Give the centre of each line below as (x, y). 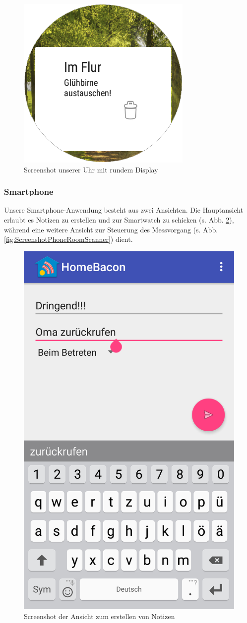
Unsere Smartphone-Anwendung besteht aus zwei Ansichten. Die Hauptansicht (124, 210)
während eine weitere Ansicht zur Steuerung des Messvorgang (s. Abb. (111, 229)
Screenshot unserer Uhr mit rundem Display (91, 169)
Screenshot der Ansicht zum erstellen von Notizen (99, 616)
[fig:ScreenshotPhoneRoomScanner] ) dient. (68, 239)
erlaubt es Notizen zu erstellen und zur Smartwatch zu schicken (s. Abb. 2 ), (119, 220)
